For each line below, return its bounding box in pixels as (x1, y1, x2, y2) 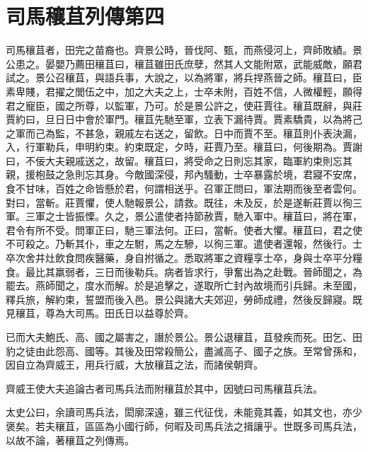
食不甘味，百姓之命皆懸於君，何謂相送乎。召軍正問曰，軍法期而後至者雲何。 (6, 181, 362, 196)
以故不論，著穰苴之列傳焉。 (6, 432, 134, 447)
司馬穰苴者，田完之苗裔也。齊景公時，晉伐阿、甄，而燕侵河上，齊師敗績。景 (6, 42, 362, 57)
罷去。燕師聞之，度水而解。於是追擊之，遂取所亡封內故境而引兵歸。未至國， (6, 278, 362, 293)
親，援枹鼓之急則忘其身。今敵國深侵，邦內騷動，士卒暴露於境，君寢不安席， (6, 167, 362, 182)
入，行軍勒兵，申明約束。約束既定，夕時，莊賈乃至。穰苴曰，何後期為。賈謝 (6, 139, 362, 154)
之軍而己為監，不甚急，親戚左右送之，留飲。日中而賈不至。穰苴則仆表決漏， (6, 125, 362, 140)
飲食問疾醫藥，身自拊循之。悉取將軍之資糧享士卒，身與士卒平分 (54, 250, 352, 265)
